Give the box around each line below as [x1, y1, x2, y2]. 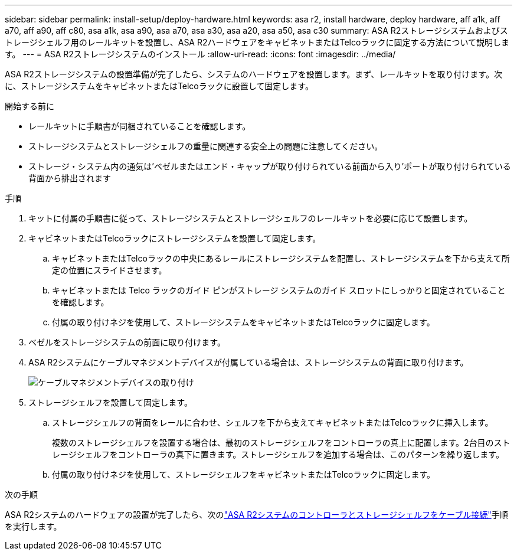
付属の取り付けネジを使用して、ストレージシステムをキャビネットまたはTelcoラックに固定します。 [52, 317, 435, 327]
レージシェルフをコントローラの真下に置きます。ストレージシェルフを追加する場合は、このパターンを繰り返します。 [52, 449, 504, 459]
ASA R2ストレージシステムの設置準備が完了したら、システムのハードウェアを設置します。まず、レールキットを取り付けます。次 [5, 69, 502, 79]
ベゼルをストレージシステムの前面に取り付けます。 [28, 337, 225, 347]
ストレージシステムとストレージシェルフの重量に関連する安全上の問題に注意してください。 [28, 141, 383, 151]
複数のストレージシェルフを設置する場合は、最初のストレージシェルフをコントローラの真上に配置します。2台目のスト [52, 438, 511, 448]
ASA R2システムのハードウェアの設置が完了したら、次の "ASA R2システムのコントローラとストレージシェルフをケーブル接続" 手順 [5, 510, 508, 520]
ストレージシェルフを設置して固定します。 [28, 397, 192, 407]
